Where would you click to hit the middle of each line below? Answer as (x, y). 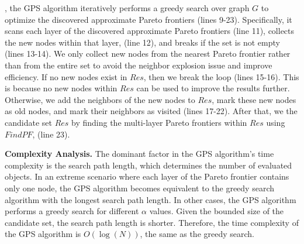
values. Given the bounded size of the (217, 211)
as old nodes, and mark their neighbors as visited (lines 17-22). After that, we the (151, 111)
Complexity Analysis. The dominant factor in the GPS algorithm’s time (139, 154)
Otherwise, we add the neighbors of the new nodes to (100, 99)
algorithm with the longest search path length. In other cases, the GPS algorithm (151, 199)
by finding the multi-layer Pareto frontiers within (159, 122)
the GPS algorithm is (43, 234)
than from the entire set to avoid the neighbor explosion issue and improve (139, 65)
